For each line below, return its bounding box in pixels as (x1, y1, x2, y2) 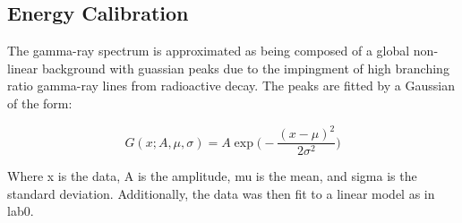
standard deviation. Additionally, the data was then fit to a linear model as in (7, 184, 435, 202)
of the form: (7, 93, 73, 112)
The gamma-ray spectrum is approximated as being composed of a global (7, 41, 410, 60)
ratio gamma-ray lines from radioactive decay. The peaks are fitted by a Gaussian (7, 76, 455, 95)
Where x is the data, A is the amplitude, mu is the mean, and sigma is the (7, 167, 417, 185)
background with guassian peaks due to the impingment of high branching (41, 58, 449, 77)
